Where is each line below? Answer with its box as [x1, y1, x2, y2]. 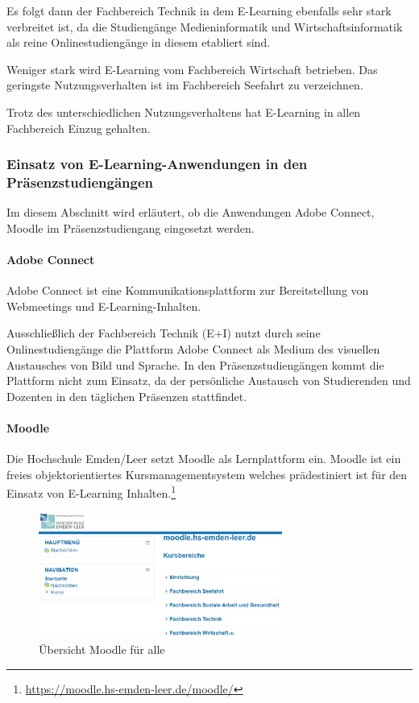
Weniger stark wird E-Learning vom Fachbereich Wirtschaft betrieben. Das [6, 60, 378, 77]
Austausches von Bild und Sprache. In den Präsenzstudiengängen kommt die [6, 356, 384, 373]
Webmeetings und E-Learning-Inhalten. [6, 297, 201, 314]
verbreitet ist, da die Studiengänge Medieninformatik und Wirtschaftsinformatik [6, 18, 403, 35]
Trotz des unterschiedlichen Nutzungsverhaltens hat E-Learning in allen [6, 103, 361, 120]
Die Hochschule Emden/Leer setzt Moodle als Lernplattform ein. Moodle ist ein [6, 450, 401, 467]
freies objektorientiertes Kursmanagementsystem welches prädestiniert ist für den [6, 465, 408, 482]
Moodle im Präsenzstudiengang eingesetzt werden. [6, 219, 255, 236]
